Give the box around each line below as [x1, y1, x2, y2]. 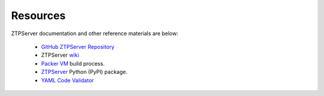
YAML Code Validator [41, 76, 94, 83]
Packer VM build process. [41, 60, 105, 67]
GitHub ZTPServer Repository [41, 43, 115, 50]
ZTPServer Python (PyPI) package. [41, 69, 128, 76]
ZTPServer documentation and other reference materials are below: [11, 30, 179, 37]
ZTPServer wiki [41, 51, 79, 59]
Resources [11, 9, 66, 22]
